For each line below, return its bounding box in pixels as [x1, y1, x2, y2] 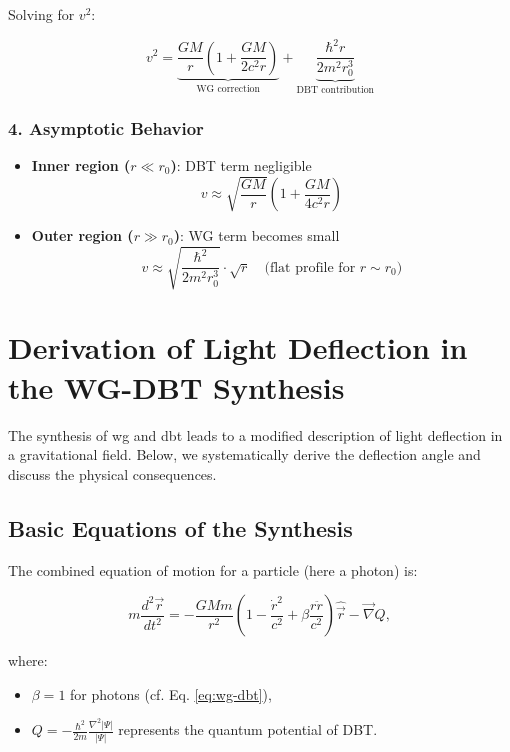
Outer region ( [31, 225, 134, 246]
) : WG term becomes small [173, 225, 340, 246]
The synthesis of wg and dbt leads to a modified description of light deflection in [8, 424, 503, 445]
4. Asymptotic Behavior [8, 115, 204, 140]
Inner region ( [31, 154, 131, 175]
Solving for [8, 4, 75, 24]
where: [8, 650, 48, 671]
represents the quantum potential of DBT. [118, 719, 378, 740]
